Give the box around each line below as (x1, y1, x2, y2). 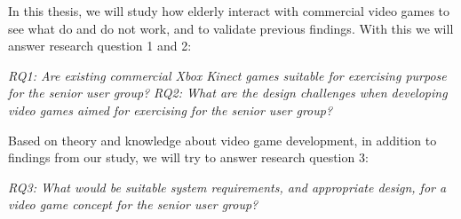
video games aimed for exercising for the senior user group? (8, 100, 333, 119)
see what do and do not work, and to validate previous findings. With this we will (8, 19, 454, 37)
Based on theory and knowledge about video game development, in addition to (8, 130, 437, 149)
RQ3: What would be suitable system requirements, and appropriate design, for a (8, 177, 447, 196)
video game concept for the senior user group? (8, 195, 258, 214)
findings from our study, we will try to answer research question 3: (8, 148, 369, 167)
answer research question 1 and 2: (8, 36, 192, 55)
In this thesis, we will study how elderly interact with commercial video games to (8, 2, 450, 20)
